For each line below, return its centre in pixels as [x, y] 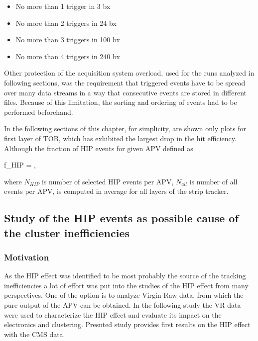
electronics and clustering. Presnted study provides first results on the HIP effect [127, 324]
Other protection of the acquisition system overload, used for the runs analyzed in [129, 73]
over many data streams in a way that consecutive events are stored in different [126, 92]
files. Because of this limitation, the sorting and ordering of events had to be [121, 102]
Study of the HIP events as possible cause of [121, 218]
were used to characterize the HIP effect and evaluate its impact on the [113, 314]
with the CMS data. [35, 334]
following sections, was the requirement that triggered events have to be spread [125, 82]
